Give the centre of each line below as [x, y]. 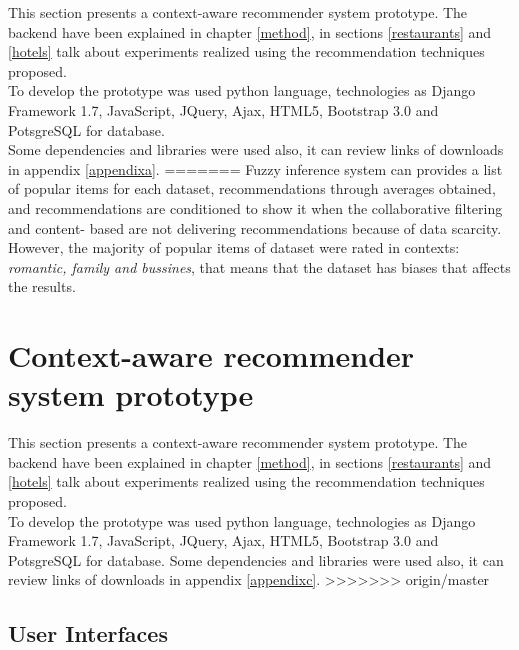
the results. [42, 286]
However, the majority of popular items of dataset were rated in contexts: [234, 247]
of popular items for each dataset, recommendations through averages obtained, [252, 188]
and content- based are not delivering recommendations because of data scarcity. [255, 227]
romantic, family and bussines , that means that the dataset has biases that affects [259, 266]
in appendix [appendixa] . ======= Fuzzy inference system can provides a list [255, 168]
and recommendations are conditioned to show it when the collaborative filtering [255, 207]
